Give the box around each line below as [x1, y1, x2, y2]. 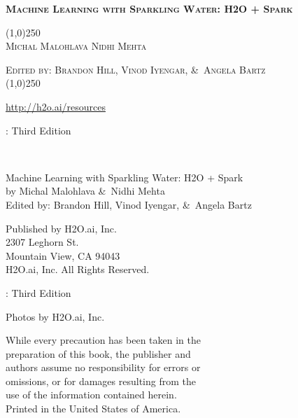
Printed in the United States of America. [6, 401, 181, 416]
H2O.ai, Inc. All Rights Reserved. [6, 262, 150, 277]
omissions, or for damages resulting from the [6, 373, 196, 388]
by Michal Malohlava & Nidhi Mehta [6, 183, 165, 198]
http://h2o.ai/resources [6, 99, 106, 113]
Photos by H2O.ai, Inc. [6, 309, 105, 323]
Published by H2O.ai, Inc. [6, 221, 117, 235]
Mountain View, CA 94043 [6, 248, 120, 263]
